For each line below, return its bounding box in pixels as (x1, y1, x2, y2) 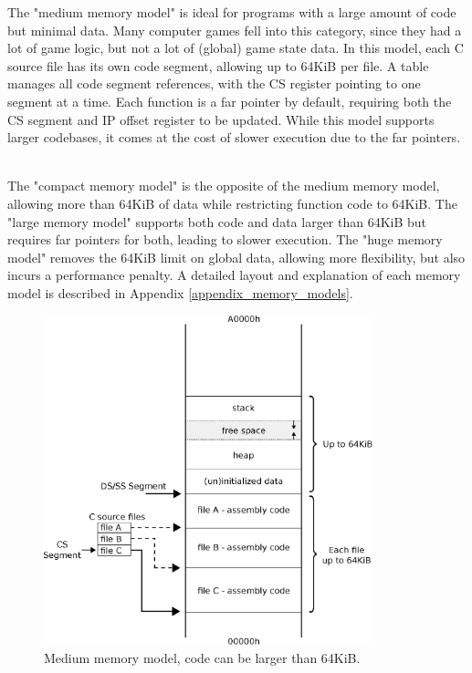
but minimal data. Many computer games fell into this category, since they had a (7, 20, 462, 39)
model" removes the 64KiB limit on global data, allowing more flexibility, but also (7, 247, 466, 266)
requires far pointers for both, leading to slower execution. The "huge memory (7, 230, 443, 249)
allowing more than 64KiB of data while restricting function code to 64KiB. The (7, 193, 457, 212)
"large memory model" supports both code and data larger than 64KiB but (7, 212, 427, 231)
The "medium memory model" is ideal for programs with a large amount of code (7, 3, 456, 21)
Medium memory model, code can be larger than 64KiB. (44, 647, 361, 667)
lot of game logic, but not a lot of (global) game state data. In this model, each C (7, 38, 464, 57)
